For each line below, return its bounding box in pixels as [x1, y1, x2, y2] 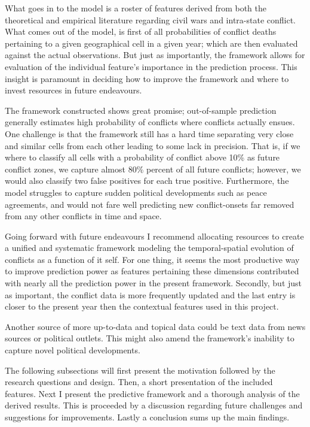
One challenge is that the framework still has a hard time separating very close [5, 127, 294, 140]
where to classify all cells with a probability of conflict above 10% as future [5, 151, 280, 163]
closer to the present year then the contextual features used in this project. [5, 300, 279, 313]
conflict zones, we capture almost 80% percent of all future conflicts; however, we [5, 162, 301, 175]
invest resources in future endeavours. [5, 84, 142, 96]
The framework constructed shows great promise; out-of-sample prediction [5, 104, 277, 116]
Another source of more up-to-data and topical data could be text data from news [5, 320, 306, 332]
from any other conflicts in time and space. [5, 210, 162, 222]
